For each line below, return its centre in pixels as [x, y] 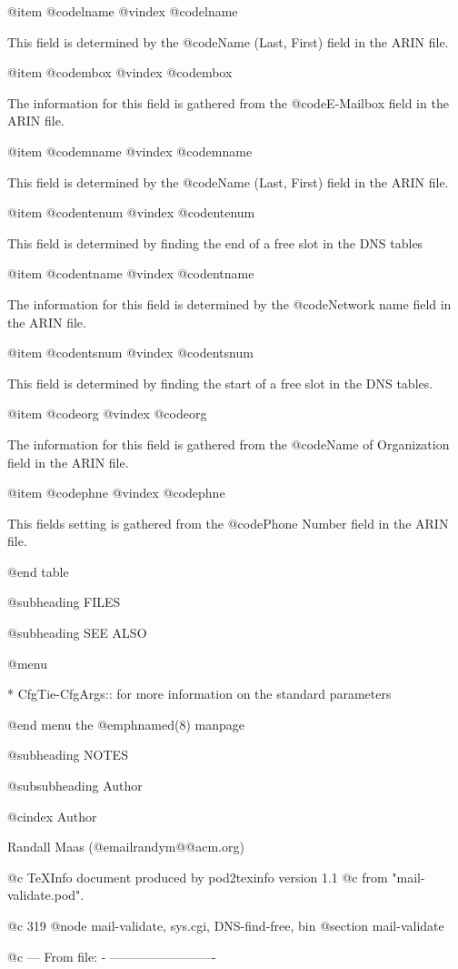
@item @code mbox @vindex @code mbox [120, 72]
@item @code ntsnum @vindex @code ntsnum [130, 353]
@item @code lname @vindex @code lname [123, 11]
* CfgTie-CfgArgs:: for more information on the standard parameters [199, 694]
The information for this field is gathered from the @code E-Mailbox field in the [228, 102]
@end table [38, 571]
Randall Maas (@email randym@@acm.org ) [126, 847]
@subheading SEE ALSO [77, 633]
